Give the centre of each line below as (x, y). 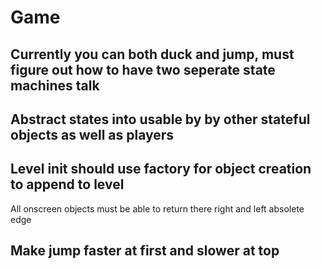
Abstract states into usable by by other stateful (160, 119)
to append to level (67, 184)
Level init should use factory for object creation (161, 169)
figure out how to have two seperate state (143, 69)
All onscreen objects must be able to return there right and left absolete (157, 208)
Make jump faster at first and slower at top (145, 251)
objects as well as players (92, 134)
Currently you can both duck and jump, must (152, 54)
